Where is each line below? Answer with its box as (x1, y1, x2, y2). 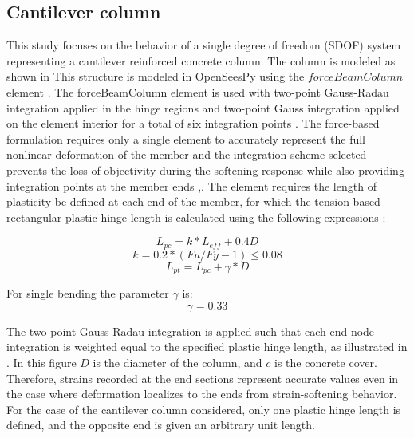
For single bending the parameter (6, 285, 169, 302)
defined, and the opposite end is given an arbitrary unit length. (6, 416, 315, 433)
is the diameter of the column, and (93, 354, 262, 371)
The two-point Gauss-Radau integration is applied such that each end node (6, 322, 375, 339)
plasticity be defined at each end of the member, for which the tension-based (6, 193, 380, 210)
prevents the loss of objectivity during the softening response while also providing (6, 161, 404, 178)
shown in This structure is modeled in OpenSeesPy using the (6, 68, 305, 85)
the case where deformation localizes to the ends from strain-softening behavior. (6, 385, 397, 402)
